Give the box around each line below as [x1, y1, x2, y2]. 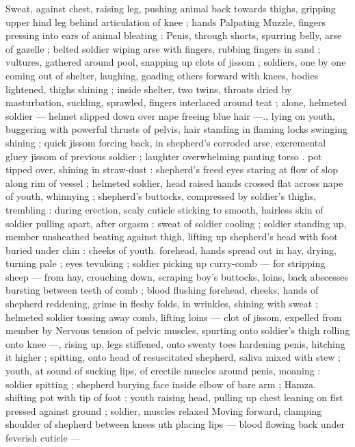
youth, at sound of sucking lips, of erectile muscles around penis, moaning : [5, 363, 321, 378]
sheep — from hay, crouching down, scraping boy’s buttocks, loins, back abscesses [5, 269, 348, 283]
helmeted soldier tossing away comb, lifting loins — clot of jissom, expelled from [5, 309, 342, 324]
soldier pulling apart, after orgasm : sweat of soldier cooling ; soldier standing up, [5, 216, 347, 230]
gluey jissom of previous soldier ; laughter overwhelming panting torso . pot [5, 149, 322, 163]
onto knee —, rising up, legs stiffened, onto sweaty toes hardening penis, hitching [5, 336, 345, 350]
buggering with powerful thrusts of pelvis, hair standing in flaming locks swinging [5, 122, 348, 136]
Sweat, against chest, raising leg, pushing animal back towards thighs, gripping [5, 1, 336, 15]
